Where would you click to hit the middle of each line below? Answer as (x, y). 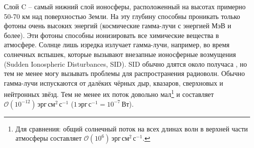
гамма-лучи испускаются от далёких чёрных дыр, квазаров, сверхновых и (114, 83)
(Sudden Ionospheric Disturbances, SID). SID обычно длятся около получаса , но (126, 64)
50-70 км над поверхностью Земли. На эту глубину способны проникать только (122, 16)
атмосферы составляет (49, 138)
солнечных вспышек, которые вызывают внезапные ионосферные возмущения (120, 54)
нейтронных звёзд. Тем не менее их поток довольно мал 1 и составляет (109, 93)
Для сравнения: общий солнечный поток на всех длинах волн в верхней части (132, 128)
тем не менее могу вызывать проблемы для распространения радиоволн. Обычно (125, 73)
